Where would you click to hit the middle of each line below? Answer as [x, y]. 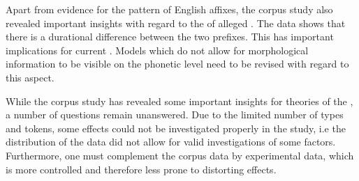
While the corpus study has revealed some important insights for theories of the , [179, 101]
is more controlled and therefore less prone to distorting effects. [141, 169]
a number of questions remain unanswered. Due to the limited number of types [175, 115]
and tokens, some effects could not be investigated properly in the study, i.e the [176, 128]
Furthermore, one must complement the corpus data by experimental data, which [180, 155]
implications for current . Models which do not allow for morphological [157, 50]
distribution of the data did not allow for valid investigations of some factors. [171, 142]
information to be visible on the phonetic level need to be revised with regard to [177, 64]
